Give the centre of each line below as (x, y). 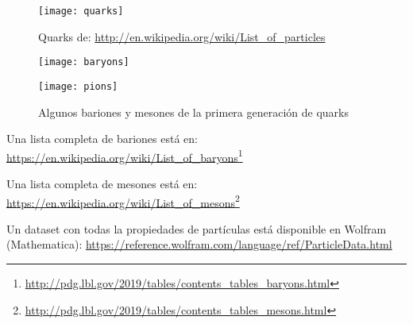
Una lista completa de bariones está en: (102, 139)
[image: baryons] (84, 62)
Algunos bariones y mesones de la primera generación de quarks (194, 112)
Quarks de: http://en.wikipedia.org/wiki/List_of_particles (182, 36)
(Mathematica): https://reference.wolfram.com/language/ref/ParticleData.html (199, 244)
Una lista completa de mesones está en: (102, 183)
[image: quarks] (81, 11)
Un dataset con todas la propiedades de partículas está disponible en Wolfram (197, 228)
